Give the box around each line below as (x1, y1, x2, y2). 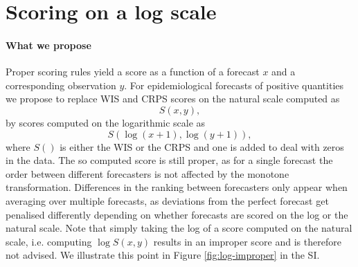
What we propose (6, 37, 91, 52)
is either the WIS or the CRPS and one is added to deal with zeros (60, 139, 344, 154)
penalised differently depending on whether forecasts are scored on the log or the (6, 207, 348, 221)
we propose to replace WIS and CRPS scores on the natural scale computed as (6, 91, 340, 106)
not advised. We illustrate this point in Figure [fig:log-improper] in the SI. (6, 248, 320, 262)
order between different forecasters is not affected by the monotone (6, 166, 289, 181)
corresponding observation (6, 77, 116, 92)
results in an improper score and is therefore (153, 234, 341, 248)
